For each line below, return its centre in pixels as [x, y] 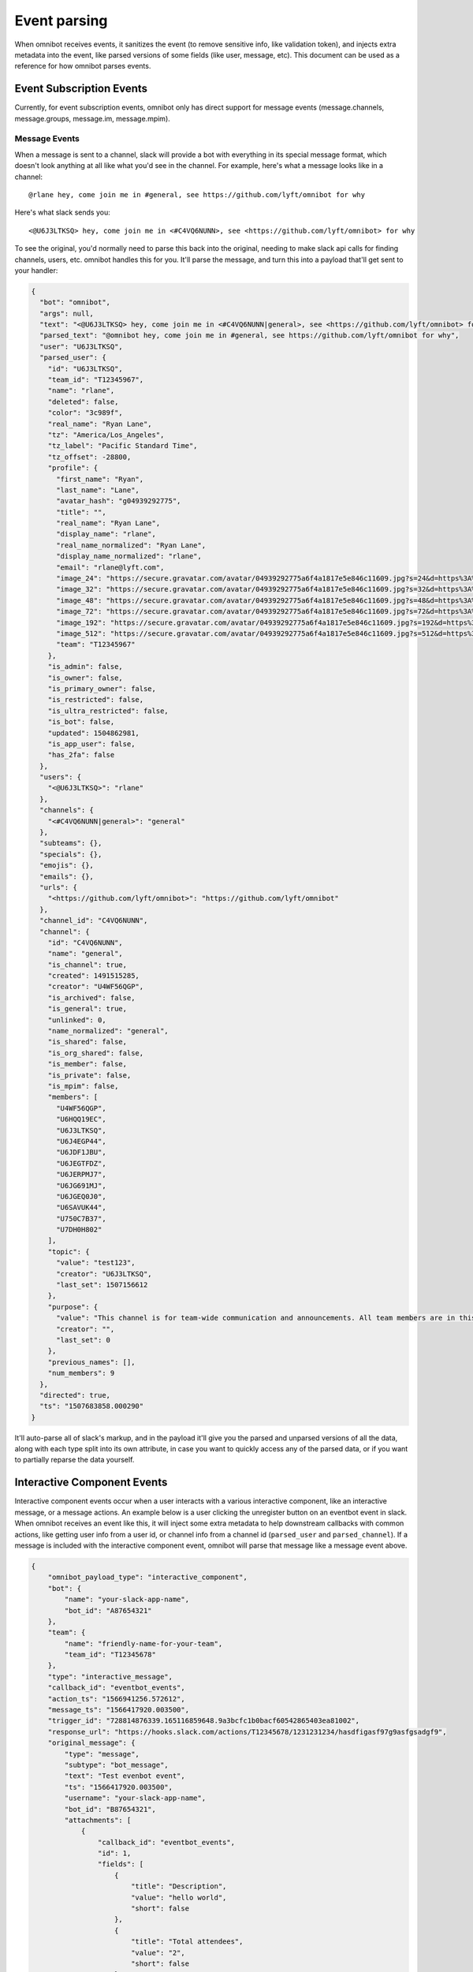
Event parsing [61, 21]
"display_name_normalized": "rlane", [129, 556]
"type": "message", [102, 1754]
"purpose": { [73, 1307]
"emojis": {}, [67, 865]
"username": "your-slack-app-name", [135, 1798]
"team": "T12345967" [96, 644]
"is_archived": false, [91, 997]
